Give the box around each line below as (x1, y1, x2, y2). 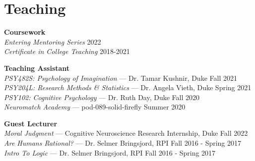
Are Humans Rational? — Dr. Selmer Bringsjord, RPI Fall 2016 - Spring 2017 (4, 138, 242, 148)
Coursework (4, 27, 46, 37)
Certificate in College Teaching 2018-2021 (4, 46, 130, 56)
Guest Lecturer (4, 118, 58, 128)
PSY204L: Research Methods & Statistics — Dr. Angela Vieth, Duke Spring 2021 (4, 82, 252, 93)
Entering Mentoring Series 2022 (4, 36, 101, 47)
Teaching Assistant (4, 62, 70, 73)
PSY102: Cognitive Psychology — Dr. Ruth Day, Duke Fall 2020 (4, 92, 200, 102)
